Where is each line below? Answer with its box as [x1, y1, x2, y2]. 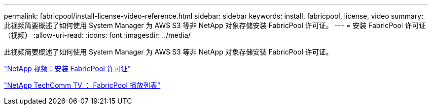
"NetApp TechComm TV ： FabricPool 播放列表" [4, 81, 161, 89]
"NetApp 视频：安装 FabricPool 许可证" [4, 64, 131, 73]
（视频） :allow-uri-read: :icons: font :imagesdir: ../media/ [4, 31, 191, 39]
